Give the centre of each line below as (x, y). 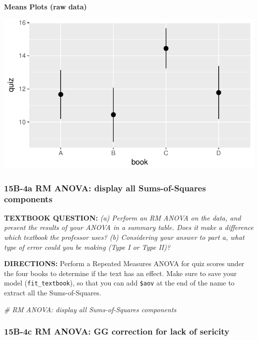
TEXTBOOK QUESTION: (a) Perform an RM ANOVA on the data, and (123, 217)
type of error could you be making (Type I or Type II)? (87, 247)
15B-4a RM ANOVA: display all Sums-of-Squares (105, 188)
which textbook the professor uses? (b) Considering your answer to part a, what (124, 237)
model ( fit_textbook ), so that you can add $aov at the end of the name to (119, 283)
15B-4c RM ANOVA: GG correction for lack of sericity (117, 331)
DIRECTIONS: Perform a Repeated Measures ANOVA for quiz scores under (124, 263)
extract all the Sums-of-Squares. (53, 292)
